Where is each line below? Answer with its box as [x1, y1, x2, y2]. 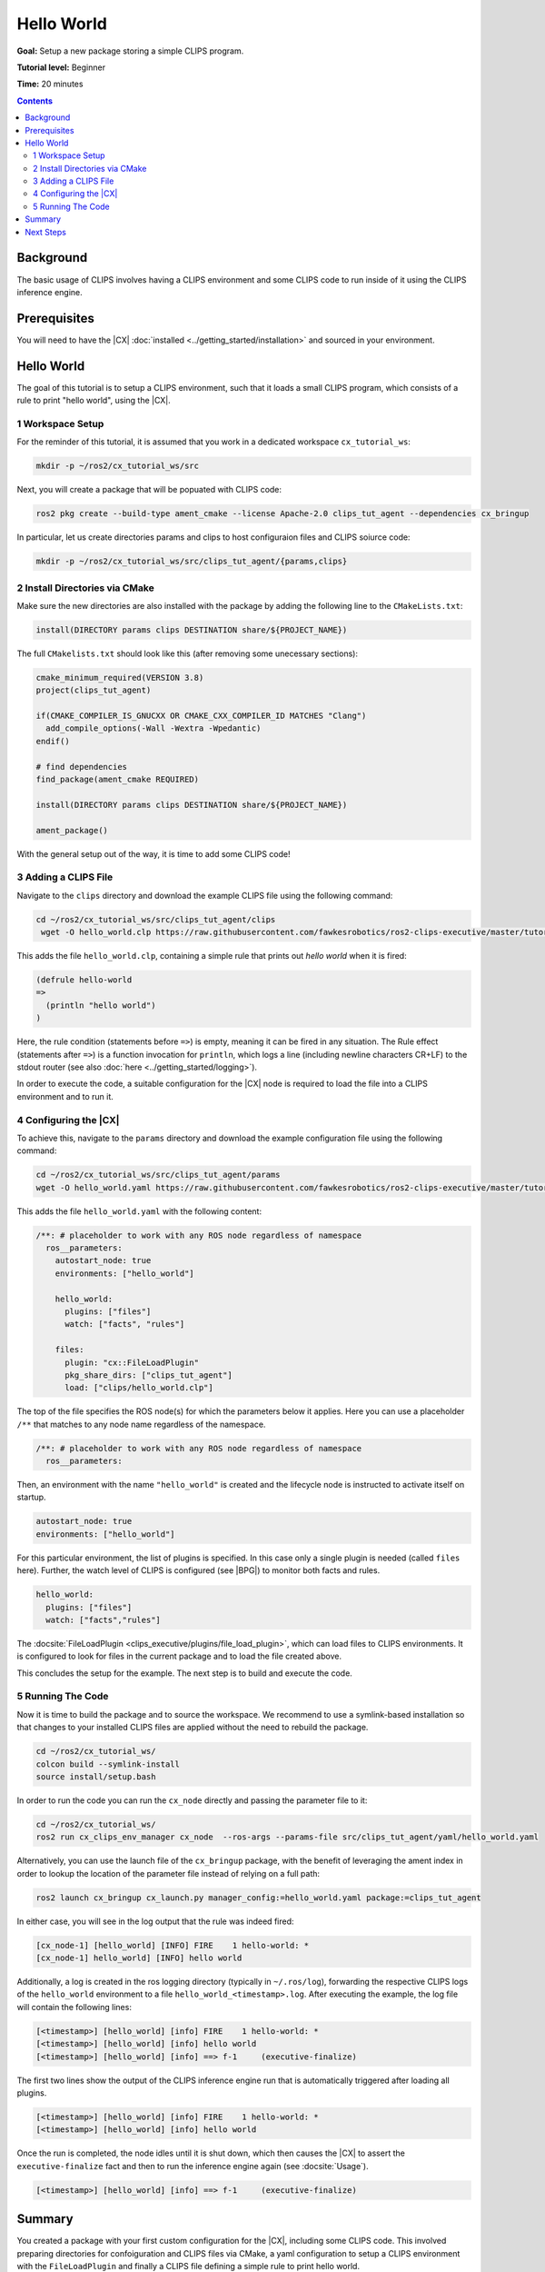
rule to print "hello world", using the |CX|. [16, 395, 172, 406]
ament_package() [35, 825, 109, 835]
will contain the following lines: [16, 2001, 132, 2012]
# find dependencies [35, 762, 127, 772]
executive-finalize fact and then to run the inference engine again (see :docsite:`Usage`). [16, 2160, 369, 2171]
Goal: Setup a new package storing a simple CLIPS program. [16, 45, 244, 56]
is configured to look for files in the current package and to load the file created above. [16, 1650, 342, 1662]
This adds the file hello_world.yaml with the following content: [16, 1205, 263, 1217]
